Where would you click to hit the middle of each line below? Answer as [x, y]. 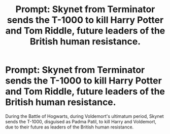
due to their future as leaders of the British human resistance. [70, 127]
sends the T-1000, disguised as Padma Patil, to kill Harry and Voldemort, [81, 121]
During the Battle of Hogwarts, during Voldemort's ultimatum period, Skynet [84, 116]
